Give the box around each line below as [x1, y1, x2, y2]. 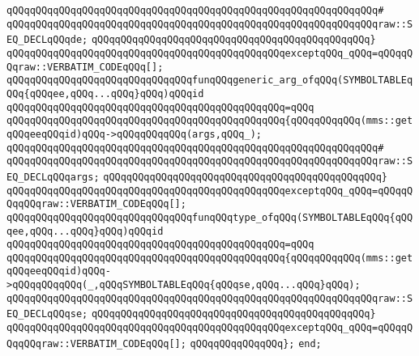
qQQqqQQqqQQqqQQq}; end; [190, 337, 322, 350]
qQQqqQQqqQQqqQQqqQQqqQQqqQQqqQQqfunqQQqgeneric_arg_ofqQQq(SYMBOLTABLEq [6, 74, 413, 87]
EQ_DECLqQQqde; [6, 34, 88, 46]
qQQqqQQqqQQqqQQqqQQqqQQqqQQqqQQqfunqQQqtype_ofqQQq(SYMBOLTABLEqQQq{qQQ [6, 211, 413, 223]
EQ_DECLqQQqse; [6, 308, 88, 320]
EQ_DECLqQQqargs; [6, 171, 100, 183]
